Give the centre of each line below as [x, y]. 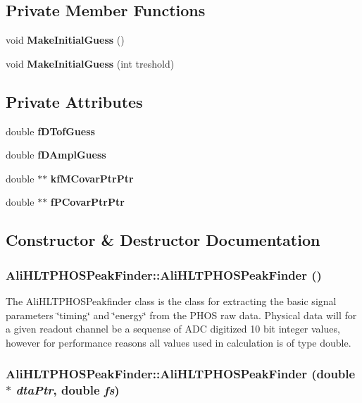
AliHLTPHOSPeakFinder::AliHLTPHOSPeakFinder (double [181, 374]
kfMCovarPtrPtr [92, 178]
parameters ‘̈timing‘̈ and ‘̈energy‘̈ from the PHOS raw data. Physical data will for [181, 315]
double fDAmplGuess [56, 155]
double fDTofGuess [50, 131]
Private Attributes [74, 101]
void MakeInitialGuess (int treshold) [90, 63]
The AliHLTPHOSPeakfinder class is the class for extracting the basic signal [171, 300]
